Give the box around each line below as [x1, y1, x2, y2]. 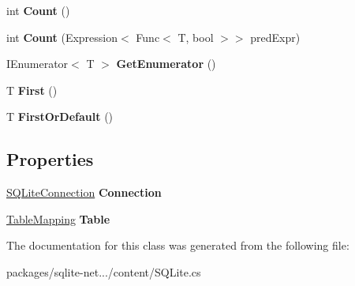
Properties [6, 147, 94, 171]
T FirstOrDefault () [6, 108, 114, 125]
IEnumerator [6, 55, 69, 72]
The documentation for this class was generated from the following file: [6, 237, 349, 254]
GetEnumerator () [116, 55, 216, 72]
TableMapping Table [6, 210, 110, 227]
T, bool [177, 28, 214, 45]
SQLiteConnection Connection [6, 184, 162, 201]
